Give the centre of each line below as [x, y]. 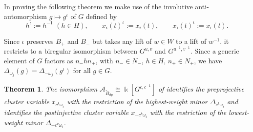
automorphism [26, 16]
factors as [59, 60]
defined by [102, 16]
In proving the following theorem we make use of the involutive [98, 6]
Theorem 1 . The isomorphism [51, 89]
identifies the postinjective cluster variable [66, 112]
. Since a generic [215, 51]
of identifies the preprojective [201, 89]
